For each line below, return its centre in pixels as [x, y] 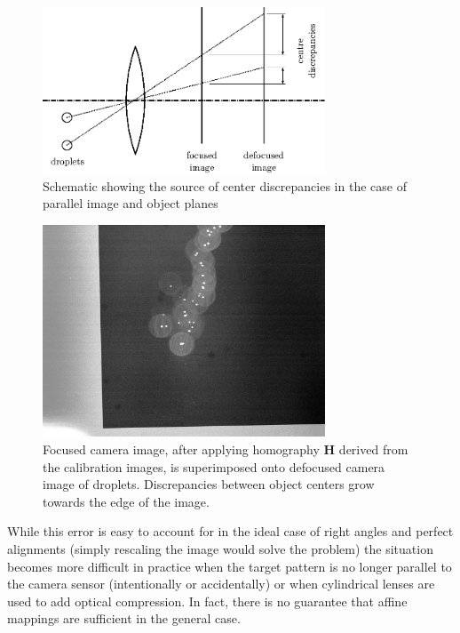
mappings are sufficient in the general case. [124, 618]
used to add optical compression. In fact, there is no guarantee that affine [207, 601]
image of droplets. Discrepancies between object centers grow [209, 484]
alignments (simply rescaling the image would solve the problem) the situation [220, 548]
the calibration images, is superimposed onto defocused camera [214, 466]
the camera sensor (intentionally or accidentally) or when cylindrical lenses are [221, 584]
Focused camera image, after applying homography [181, 449]
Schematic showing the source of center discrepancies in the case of [225, 185]
